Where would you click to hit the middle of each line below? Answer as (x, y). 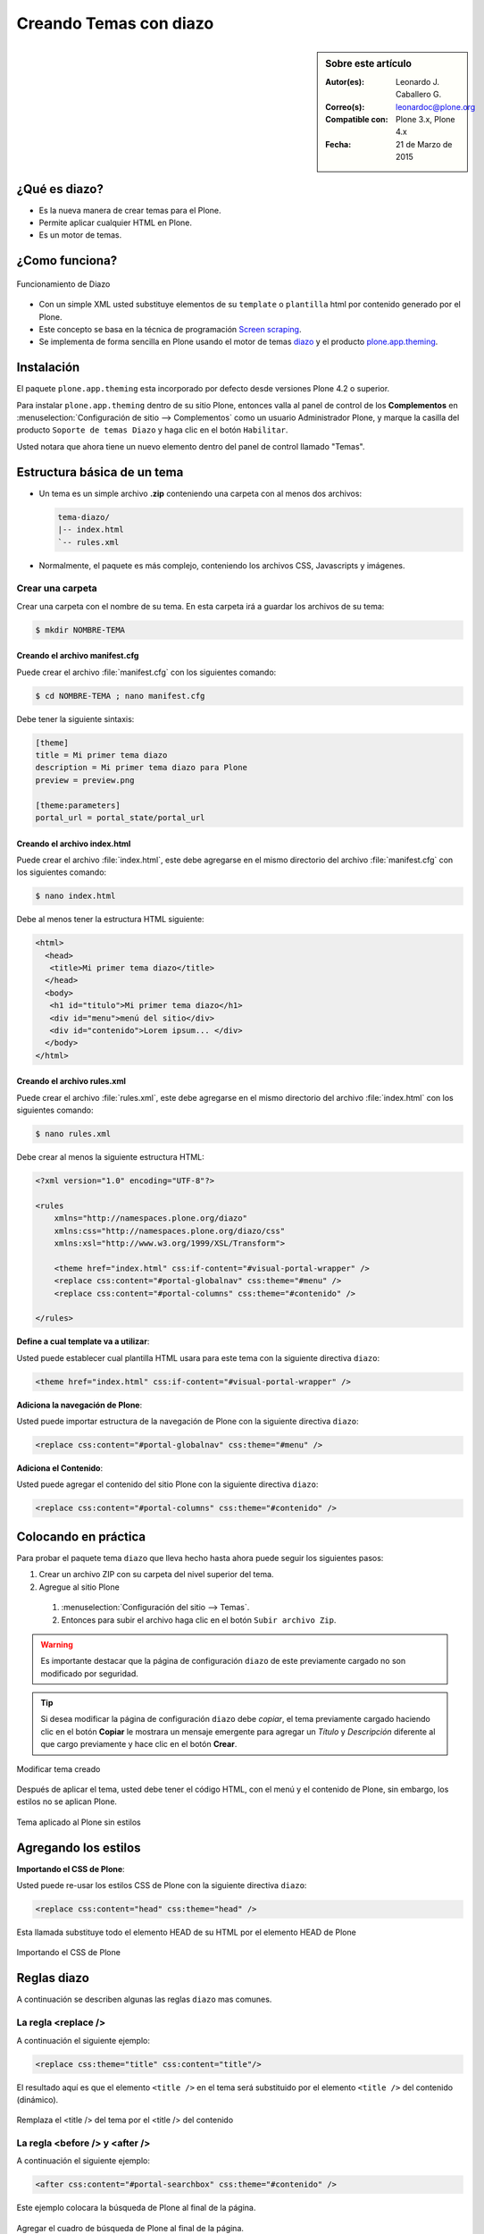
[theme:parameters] (78, 805)
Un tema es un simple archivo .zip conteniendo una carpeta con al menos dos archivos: (200, 493)
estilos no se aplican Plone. (67, 1801)
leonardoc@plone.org (436, 106)
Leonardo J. (418, 81)
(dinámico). (38, 2099)
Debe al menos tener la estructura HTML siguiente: (110, 920)
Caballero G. (419, 95)
